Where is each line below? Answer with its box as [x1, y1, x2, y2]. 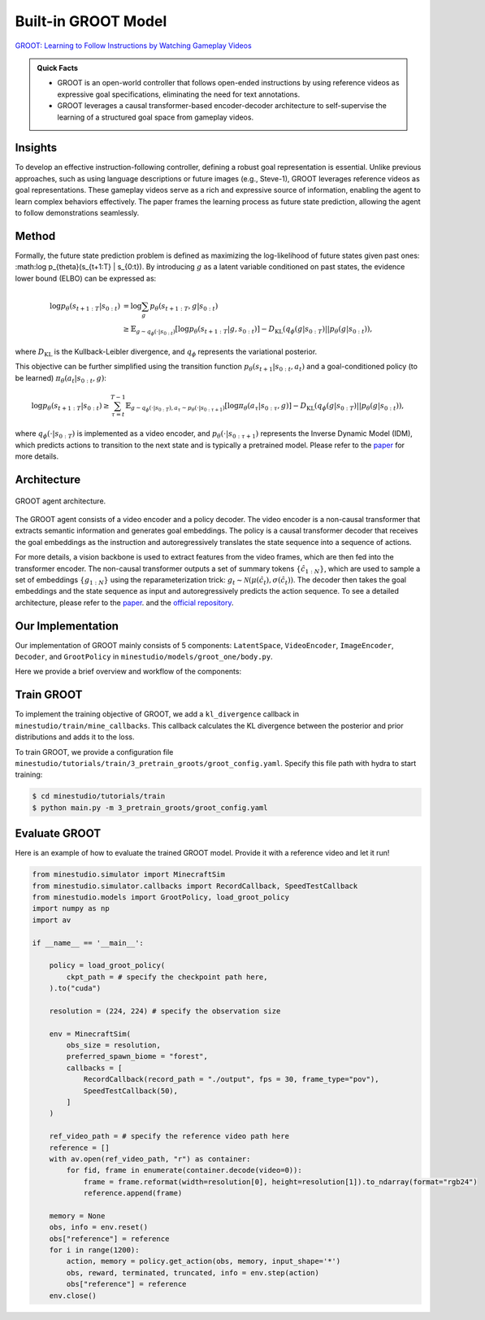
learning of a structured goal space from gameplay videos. [57, 112, 254, 122]
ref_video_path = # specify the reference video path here [49, 1131, 290, 1141]
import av [32, 915, 71, 925]
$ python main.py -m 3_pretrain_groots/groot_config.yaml [32, 803, 268, 812]
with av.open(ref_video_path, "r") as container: [49, 1154, 251, 1163]
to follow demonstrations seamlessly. [15, 207, 140, 217]
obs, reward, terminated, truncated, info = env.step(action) [66, 1268, 320, 1277]
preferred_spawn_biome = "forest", [66, 1052, 209, 1061]
